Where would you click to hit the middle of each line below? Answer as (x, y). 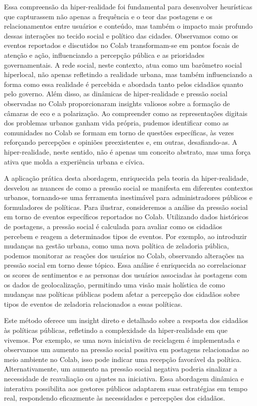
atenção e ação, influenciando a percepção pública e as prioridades (104, 55)
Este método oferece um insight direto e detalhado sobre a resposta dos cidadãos (126, 320)
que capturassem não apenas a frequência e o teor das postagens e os (108, 16)
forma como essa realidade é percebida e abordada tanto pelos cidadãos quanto (124, 84)
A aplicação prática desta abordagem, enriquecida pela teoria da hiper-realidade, (126, 178)
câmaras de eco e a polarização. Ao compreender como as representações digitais (126, 113)
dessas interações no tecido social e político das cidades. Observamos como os (121, 35)
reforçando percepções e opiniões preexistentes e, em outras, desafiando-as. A (121, 142)
